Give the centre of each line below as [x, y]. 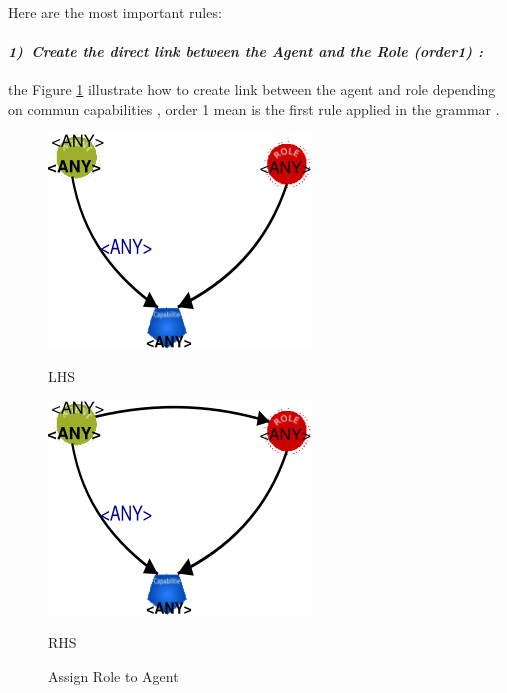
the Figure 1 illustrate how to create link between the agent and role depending [252, 89]
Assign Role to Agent [113, 675]
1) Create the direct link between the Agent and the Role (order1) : [245, 51]
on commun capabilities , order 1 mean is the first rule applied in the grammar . [254, 108]
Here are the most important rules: [115, 12]
